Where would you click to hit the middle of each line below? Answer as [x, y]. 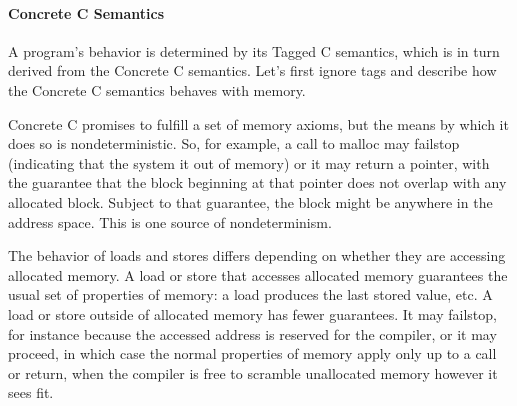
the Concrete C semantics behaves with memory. [157, 89]
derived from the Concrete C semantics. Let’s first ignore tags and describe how [252, 70]
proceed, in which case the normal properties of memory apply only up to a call [252, 353]
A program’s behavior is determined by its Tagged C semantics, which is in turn [254, 50]
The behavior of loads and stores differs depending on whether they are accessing [257, 255]
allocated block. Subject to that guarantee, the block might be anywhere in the [250, 201]
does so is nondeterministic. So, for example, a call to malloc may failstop [234, 143]
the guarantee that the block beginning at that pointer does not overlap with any [257, 182]
